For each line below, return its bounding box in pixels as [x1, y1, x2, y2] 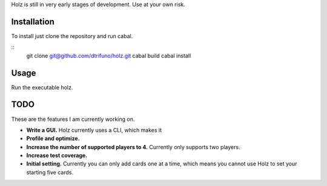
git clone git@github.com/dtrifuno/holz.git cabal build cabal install [26, 52, 191, 59]
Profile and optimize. [26, 135, 80, 142]
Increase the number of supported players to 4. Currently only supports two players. [26, 143, 240, 150]
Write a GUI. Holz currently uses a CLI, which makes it [26, 126, 162, 133]
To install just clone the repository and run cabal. [11, 32, 133, 39]
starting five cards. [26, 168, 74, 176]
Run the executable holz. [11, 83, 73, 91]
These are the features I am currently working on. [11, 115, 135, 123]
